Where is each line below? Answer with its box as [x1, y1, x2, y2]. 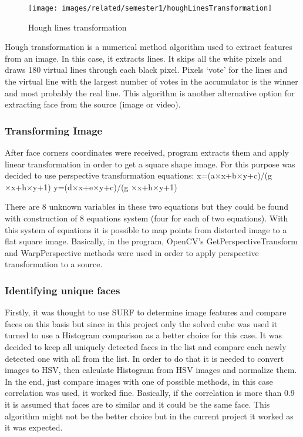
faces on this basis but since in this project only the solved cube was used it [5, 317, 278, 330]
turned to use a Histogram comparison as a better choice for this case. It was [5, 329, 282, 341]
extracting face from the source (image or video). [5, 98, 181, 110]
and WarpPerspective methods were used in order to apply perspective [5, 246, 259, 258]
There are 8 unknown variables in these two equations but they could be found [5, 200, 288, 213]
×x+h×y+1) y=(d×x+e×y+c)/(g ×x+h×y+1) [5, 180, 177, 193]
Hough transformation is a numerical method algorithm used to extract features [5, 41, 292, 53]
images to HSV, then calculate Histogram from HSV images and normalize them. [5, 364, 297, 376]
